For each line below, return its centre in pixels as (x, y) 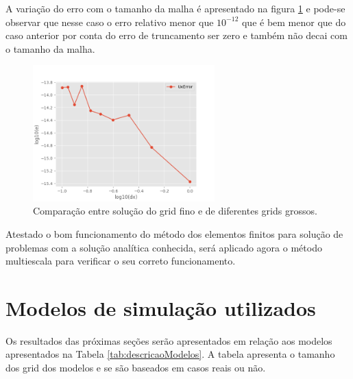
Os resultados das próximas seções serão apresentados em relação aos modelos (169, 340)
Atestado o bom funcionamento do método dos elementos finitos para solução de (174, 233)
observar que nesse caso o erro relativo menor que (110, 22)
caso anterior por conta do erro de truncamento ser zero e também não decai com (176, 35)
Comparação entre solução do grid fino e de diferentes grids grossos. (175, 211)
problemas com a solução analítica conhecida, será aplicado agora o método (164, 247)
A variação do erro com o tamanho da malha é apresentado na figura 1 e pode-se (175, 8)
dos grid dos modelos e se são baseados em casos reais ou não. (136, 368)
